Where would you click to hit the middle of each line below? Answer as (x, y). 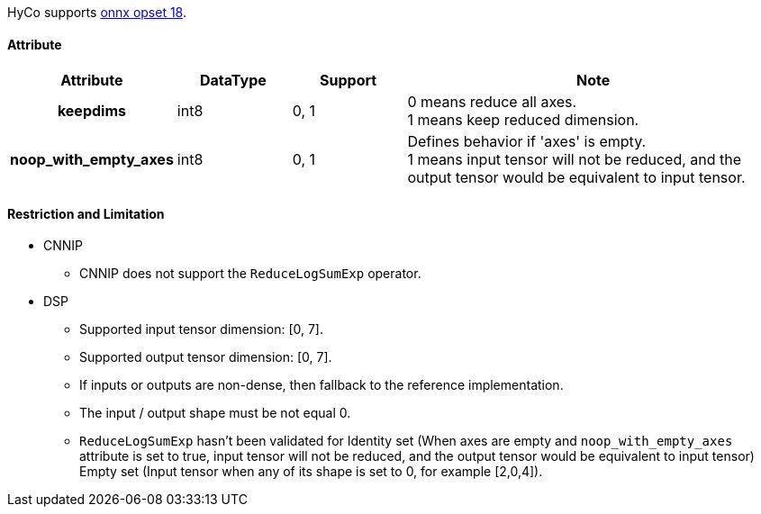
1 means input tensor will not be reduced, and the (575, 160)
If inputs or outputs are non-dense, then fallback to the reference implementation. (322, 385)
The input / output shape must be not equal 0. (215, 413)
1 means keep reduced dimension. (523, 120)
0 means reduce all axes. (492, 102)
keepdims (91, 111)
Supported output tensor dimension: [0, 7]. (206, 357)
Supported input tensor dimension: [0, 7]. (201, 329)
